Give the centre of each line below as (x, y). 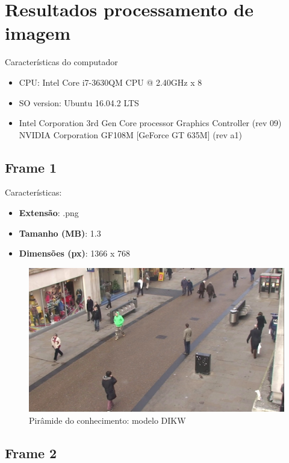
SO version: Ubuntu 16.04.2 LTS (79, 102)
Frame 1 (31, 167)
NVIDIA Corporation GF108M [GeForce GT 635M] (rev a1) (130, 134)
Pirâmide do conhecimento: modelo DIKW (107, 420)
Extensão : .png (49, 213)
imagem (38, 33)
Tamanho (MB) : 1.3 (60, 233)
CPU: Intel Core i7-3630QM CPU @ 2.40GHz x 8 (110, 82)
